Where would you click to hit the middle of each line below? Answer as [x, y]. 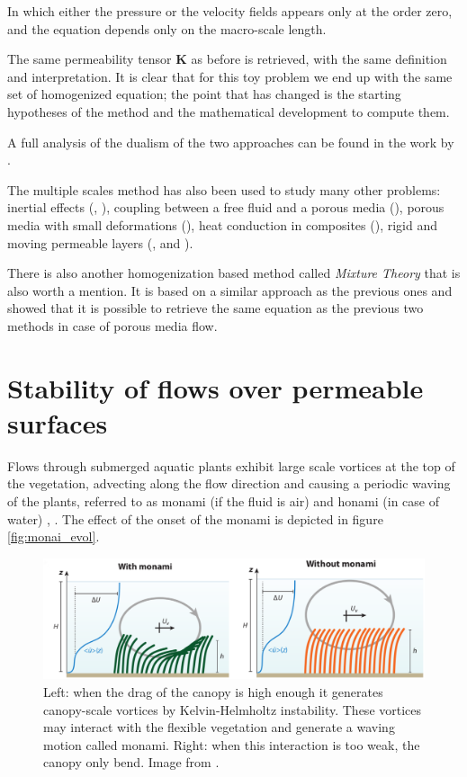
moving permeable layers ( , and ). [100, 242]
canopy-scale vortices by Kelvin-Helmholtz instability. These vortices [233, 709]
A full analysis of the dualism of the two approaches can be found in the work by [231, 142]
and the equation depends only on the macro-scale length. [167, 28]
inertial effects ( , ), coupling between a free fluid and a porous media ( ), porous [226, 207]
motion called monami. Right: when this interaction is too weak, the [232, 744]
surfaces [58, 422]
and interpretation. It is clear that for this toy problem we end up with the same [230, 76]
